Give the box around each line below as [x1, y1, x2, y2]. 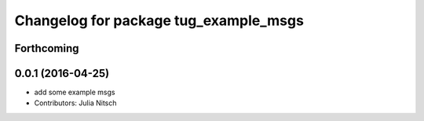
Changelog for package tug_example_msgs [14, 12, 304, 29]
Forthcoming [14, 42, 79, 55]
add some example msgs [34, 87, 115, 97]
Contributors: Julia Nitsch [34, 98, 117, 108]
